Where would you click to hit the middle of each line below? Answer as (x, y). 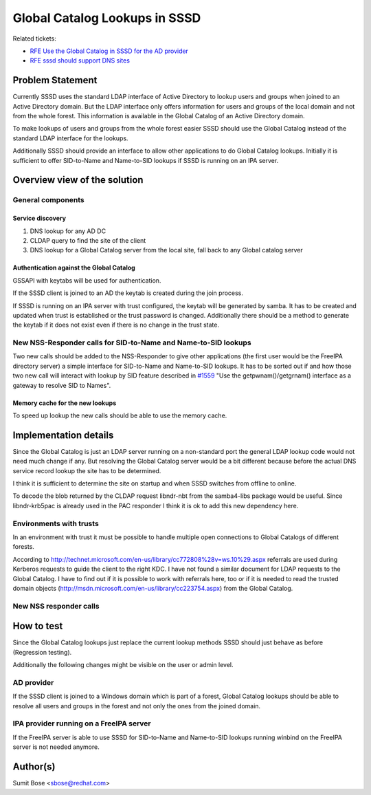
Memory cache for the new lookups (65, 403)
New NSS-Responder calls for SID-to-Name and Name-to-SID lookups (132, 342)
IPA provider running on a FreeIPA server (82, 723)
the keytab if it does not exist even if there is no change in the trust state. (116, 325)
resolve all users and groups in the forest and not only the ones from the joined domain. (137, 706)
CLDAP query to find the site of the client (88, 240)
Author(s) (34, 767)
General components (49, 200)
